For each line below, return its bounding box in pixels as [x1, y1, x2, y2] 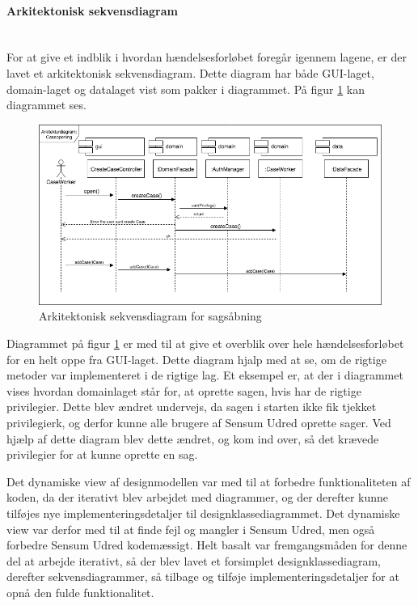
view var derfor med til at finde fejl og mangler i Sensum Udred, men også [6, 520, 375, 537]
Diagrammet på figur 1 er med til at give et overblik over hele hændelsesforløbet [6, 335, 404, 352]
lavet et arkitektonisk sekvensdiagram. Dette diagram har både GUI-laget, [6, 64, 374, 81]
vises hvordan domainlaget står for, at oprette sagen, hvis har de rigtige [6, 382, 361, 399]
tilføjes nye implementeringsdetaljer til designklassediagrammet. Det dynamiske [6, 505, 400, 522]
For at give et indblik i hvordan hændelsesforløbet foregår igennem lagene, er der [6, 49, 407, 66]
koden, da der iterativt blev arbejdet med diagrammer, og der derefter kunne [6, 489, 389, 506]
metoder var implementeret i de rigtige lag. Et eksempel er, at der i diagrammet [6, 367, 403, 384]
